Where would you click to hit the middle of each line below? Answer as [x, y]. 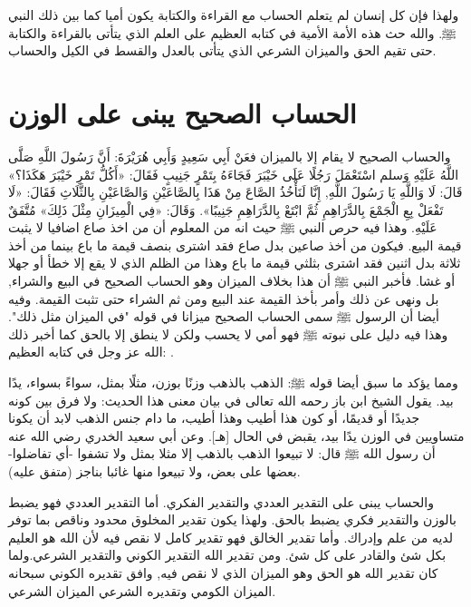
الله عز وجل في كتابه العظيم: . [91, 352]
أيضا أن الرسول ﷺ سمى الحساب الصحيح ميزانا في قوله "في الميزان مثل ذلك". [224, 316]
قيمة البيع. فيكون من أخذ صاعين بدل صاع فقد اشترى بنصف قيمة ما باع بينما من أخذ [235, 245]
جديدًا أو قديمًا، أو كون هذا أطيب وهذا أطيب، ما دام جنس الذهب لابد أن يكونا [214, 418]
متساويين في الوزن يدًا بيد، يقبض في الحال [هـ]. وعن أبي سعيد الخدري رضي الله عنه [236, 435]
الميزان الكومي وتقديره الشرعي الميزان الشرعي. [142, 590]
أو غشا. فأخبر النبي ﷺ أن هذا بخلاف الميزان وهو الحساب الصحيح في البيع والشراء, [232, 281]
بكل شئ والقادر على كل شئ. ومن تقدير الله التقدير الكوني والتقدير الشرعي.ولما [227, 555]
